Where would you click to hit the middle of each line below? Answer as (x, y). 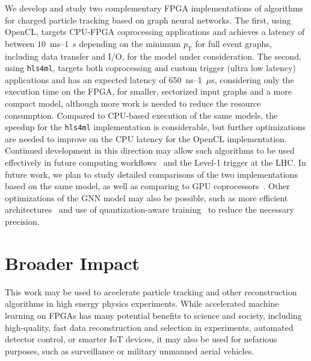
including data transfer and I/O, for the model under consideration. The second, (153, 56)
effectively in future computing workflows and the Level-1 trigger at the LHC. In (155, 162)
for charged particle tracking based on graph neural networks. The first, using (148, 20)
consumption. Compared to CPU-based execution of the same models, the (141, 115)
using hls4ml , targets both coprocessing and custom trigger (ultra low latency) (150, 68)
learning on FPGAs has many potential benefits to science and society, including (153, 315)
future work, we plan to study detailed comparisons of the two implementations (151, 174)
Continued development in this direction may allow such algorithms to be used (150, 150)
